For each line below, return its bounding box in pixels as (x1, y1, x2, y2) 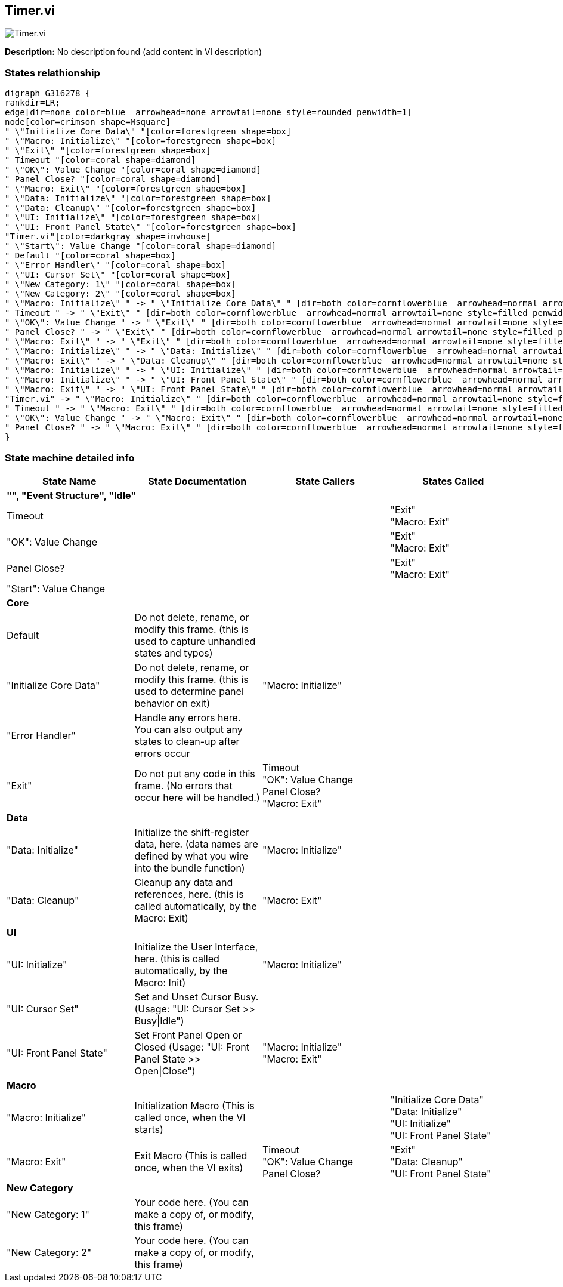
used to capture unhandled (134, 635, 256, 647)
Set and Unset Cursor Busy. (134, 990, 259, 1003)
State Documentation (148, 475, 247, 487)
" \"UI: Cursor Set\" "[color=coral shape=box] (5, 270, 231, 280)
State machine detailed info (5, 451, 135, 464)
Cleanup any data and (134, 876, 233, 888)
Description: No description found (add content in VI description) (5, 47, 262, 57)
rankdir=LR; (5, 98, 60, 108)
